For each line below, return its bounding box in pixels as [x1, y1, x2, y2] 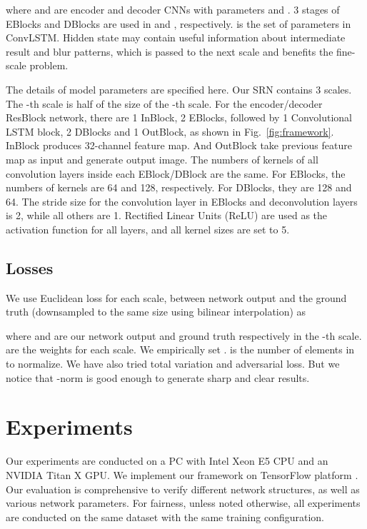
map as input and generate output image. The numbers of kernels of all [6, 151, 318, 166]
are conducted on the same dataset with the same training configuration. [6, 509, 325, 524]
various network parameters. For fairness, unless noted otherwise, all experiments [6, 495, 361, 510]
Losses [6, 256, 54, 278]
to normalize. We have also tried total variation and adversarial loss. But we [6, 356, 340, 371]
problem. [29, 58, 69, 73]
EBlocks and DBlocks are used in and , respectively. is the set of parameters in [6, 16, 351, 31]
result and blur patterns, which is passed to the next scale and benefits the [6, 44, 333, 59]
